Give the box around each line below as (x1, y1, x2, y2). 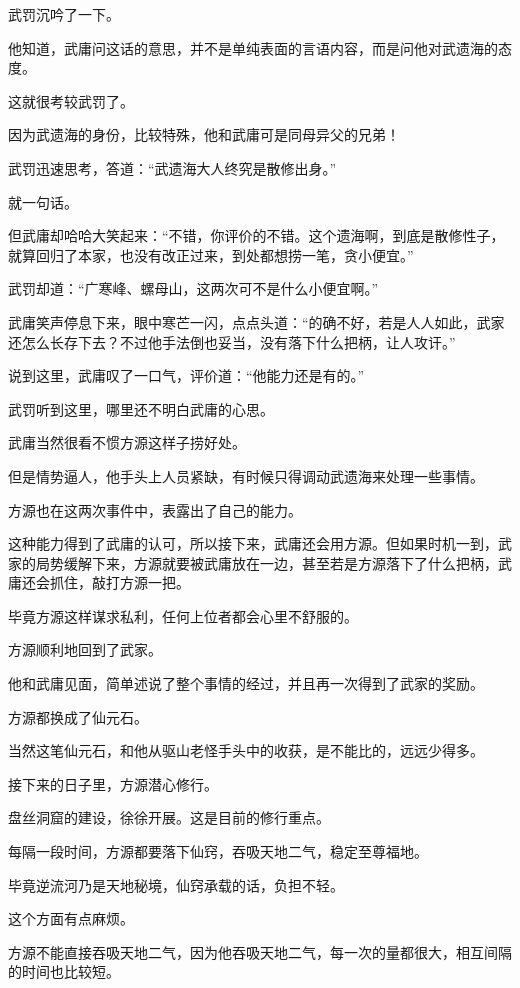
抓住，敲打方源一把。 (49, 572, 190, 593)
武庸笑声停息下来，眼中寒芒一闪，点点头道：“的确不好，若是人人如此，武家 (8, 311, 505, 332)
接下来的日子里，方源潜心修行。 (8, 773, 218, 794)
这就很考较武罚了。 (8, 90, 134, 111)
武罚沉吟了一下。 (8, 4, 120, 24)
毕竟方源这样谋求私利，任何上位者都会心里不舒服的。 (8, 605, 358, 626)
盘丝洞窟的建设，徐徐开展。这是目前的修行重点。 (8, 807, 330, 828)
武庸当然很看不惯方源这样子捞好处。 (8, 432, 246, 453)
